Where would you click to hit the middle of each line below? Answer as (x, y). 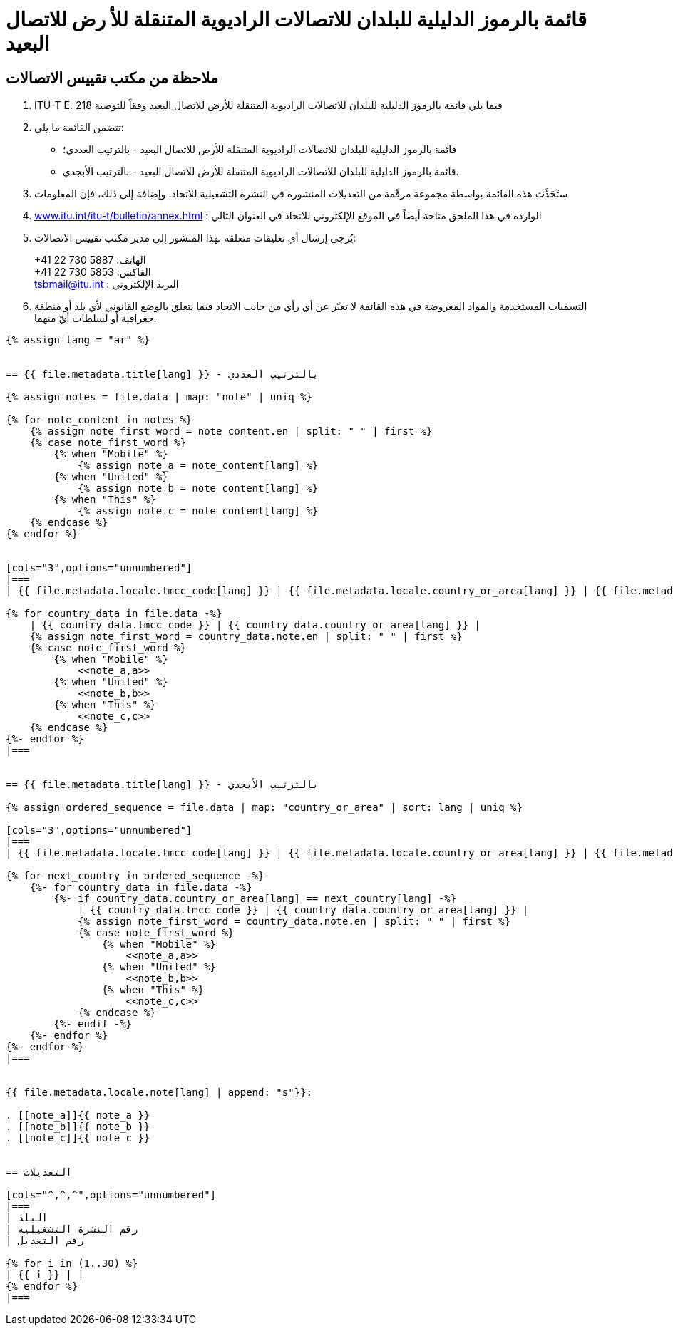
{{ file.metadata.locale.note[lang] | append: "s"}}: (159, 1093)
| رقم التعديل (45, 1241)
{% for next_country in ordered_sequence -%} (135, 876)
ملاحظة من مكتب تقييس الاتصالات (112, 78)
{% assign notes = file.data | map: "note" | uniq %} (159, 397)
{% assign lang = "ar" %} (78, 340)
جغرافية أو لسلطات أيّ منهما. (96, 318)
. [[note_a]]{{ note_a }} (78, 1115)
